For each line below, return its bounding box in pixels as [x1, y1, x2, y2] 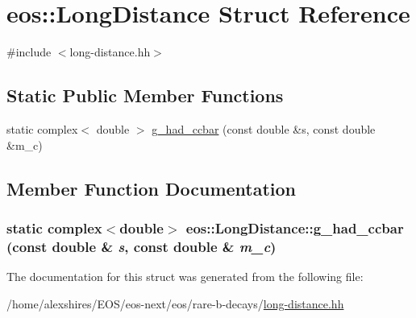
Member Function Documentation [6, 176, 297, 200]
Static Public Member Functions [6, 83, 284, 108]
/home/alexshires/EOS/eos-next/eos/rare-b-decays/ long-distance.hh [6, 295, 344, 312]
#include [6, 43, 52, 60]
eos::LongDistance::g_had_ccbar [185, 217, 404, 237]
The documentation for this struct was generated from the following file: [6, 268, 364, 285]
